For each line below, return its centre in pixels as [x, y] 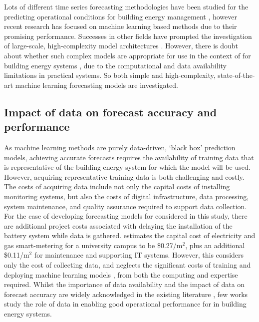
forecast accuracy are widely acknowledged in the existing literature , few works [126, 294]
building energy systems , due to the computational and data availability [115, 65]
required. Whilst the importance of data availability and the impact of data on [125, 284]
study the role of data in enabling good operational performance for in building [125, 304]
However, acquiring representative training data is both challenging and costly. [124, 176]
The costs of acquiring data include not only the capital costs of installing [117, 186]
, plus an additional [215, 245]
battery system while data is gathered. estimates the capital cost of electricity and [130, 235]
